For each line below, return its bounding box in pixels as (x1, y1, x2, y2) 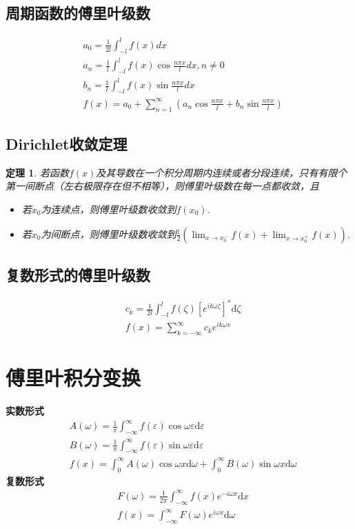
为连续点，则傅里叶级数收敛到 (41, 201, 176, 216)
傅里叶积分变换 (6, 363, 141, 392)
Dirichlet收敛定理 (6, 132, 128, 154)
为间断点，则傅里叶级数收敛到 (41, 226, 176, 241)
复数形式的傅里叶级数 (6, 263, 150, 285)
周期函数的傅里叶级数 (6, 2, 150, 23)
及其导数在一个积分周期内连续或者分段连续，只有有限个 (96, 165, 347, 179)
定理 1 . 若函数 (6, 165, 69, 179)
